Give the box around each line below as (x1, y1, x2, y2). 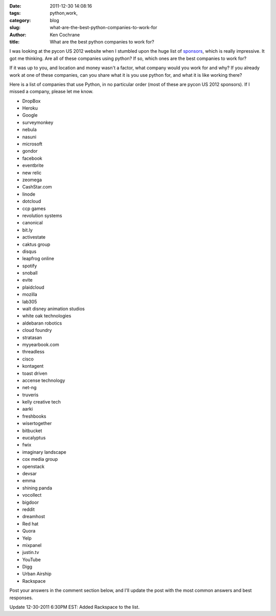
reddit (22, 506, 35, 512)
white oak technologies (22, 313, 72, 319)
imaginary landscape (22, 449, 66, 455)
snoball (22, 270, 38, 276)
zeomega (22, 177, 42, 183)
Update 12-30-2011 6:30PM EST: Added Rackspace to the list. (9, 604, 140, 610)
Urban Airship (22, 571, 52, 577)
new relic (22, 169, 42, 176)
